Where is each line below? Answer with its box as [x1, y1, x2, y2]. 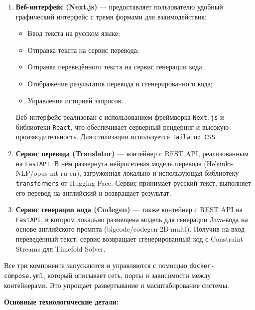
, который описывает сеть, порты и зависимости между [43, 270, 211, 280]
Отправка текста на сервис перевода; [27, 44, 139, 55]
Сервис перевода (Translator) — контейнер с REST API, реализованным [15, 148, 249, 159]
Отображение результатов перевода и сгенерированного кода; [27, 78, 213, 88]
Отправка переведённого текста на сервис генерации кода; [27, 61, 204, 72]
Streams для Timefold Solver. [15, 243, 106, 254]
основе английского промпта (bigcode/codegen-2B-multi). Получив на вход [15, 224, 245, 234]
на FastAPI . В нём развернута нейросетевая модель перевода [15, 158, 202, 168]
